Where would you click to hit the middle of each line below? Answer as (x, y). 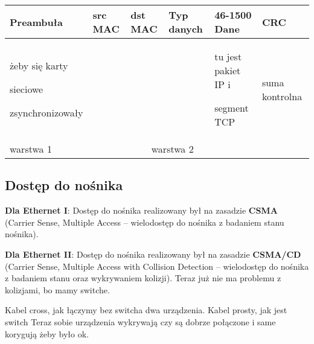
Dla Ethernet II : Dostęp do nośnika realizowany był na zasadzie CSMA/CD (153, 254)
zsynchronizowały (46, 113)
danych (186, 29)
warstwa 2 (172, 149)
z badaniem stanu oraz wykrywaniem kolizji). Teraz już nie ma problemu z (143, 278)
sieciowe (27, 89)
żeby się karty (39, 65)
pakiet (228, 70)
